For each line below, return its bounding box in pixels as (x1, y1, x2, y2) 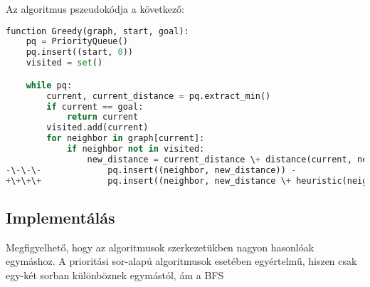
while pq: (26, 80, 73, 90)
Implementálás (6, 206, 115, 228)
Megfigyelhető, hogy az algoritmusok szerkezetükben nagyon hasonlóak (6, 239, 314, 254)
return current (66, 112, 139, 122)
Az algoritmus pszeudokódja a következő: (6, 1, 185, 16)
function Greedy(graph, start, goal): (6, 26, 189, 36)
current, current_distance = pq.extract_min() (46, 90, 271, 101)
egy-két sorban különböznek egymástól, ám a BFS (6, 267, 224, 282)
